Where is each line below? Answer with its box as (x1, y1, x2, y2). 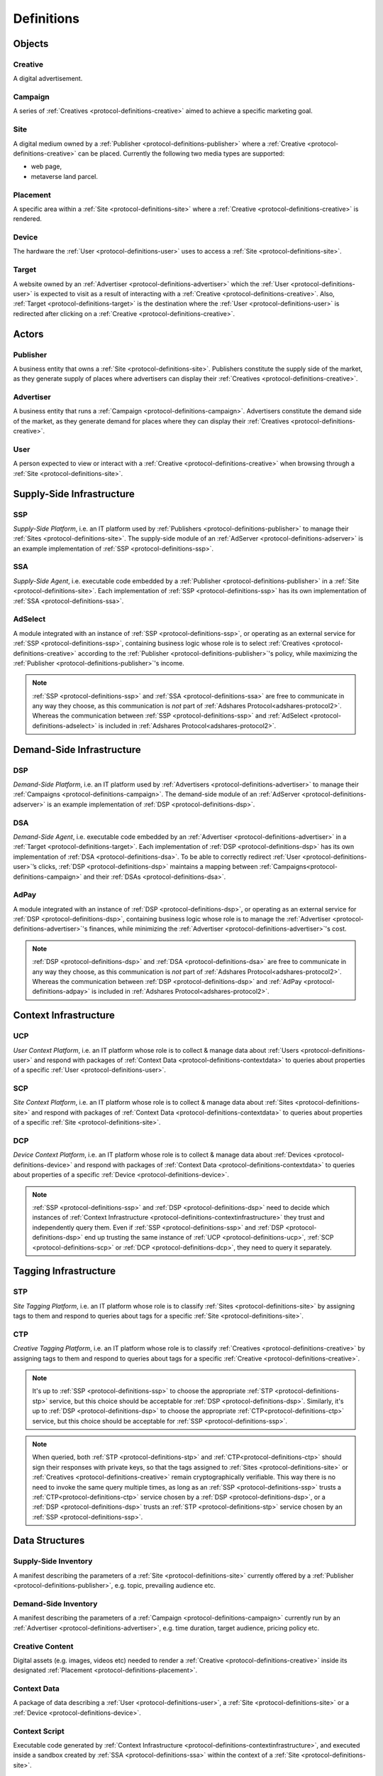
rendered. (13, 215, 43, 223)
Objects (13, 38, 49, 50)
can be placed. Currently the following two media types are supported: (78, 149, 285, 158)
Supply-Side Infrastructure (13, 487, 135, 500)
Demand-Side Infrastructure (13, 743, 141, 756)
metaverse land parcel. (30, 172, 99, 180)
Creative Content (13, 1641, 74, 1651)
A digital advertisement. (13, 75, 83, 83)
